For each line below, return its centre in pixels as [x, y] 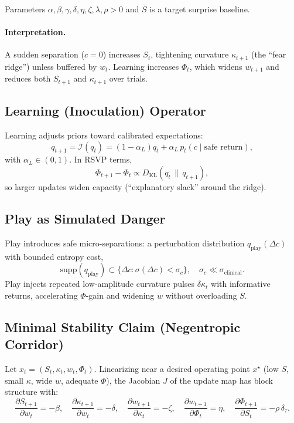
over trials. [128, 78]
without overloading [201, 295]
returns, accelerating [41, 295]
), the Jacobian [133, 380]
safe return [223, 147]
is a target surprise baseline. [200, 9]
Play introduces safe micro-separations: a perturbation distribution [125, 243]
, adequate [79, 380]
